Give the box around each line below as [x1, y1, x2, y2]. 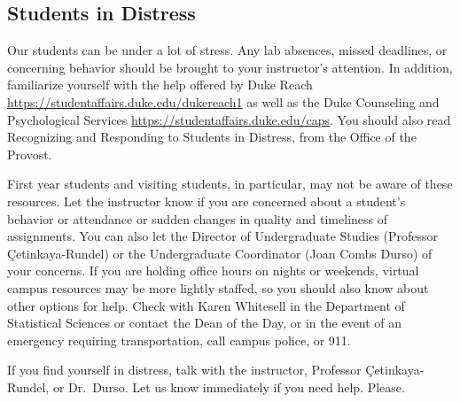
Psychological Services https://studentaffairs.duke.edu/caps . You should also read [7, 110, 451, 128]
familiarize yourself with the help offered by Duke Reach [7, 75, 313, 94]
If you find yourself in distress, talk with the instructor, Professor [7, 360, 362, 379]
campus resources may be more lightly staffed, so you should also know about [7, 278, 429, 297]
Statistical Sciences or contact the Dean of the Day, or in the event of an [7, 313, 402, 332]
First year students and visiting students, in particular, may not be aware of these [7, 174, 453, 193]
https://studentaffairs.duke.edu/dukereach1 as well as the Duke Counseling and [7, 92, 440, 111]
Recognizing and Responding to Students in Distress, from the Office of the [7, 128, 417, 146]
